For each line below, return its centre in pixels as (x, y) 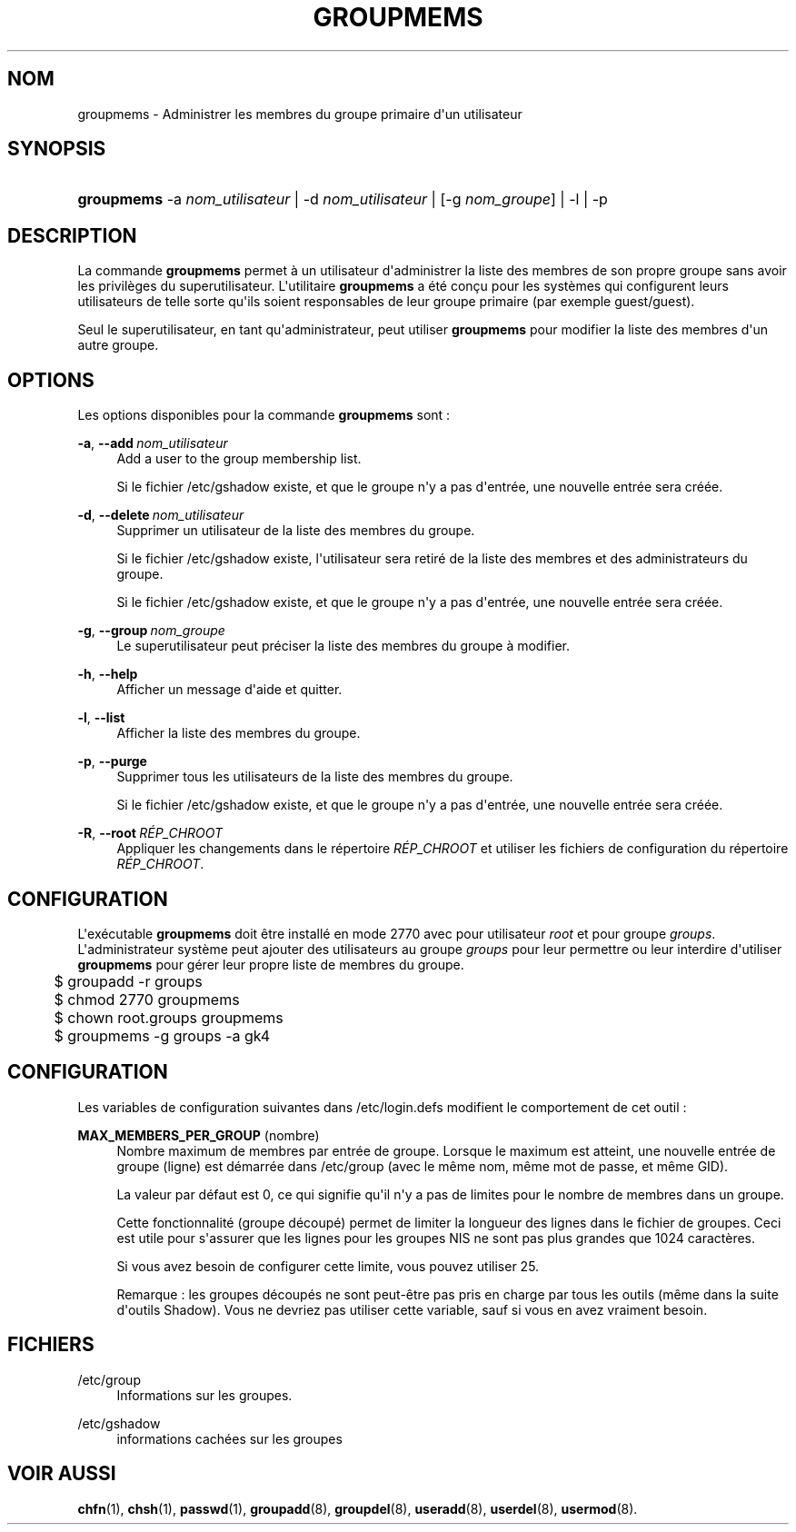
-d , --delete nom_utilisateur (161, 515)
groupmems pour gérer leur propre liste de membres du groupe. (271, 964)
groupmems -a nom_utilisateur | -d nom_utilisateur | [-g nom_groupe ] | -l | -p (343, 199)
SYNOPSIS (57, 149)
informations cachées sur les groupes (229, 1438)
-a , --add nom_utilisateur (153, 443)
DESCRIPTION (72, 235)
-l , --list (101, 718)
